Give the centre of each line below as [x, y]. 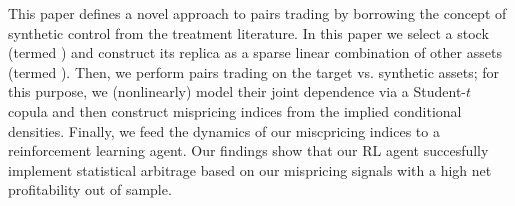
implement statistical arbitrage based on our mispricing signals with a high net [250, 169]
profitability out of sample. [90, 189]
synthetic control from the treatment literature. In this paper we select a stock [248, 32]
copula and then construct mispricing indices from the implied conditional [235, 110]
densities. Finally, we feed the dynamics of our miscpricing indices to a [224, 130]
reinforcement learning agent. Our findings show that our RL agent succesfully [248, 150]
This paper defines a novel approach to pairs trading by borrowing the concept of [257, 13]
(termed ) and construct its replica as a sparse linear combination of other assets [255, 52]
